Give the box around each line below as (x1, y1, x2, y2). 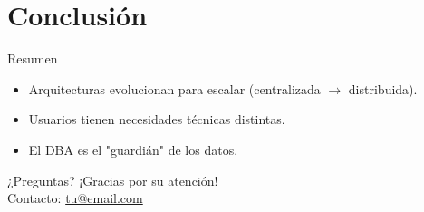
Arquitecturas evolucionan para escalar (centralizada (28, 79, 321, 98)
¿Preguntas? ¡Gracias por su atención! (7, 170, 218, 189)
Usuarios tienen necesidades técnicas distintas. (28, 110, 285, 129)
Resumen (7, 49, 58, 68)
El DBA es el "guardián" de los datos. (28, 140, 238, 159)
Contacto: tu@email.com (7, 188, 143, 207)
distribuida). (348, 79, 418, 98)
